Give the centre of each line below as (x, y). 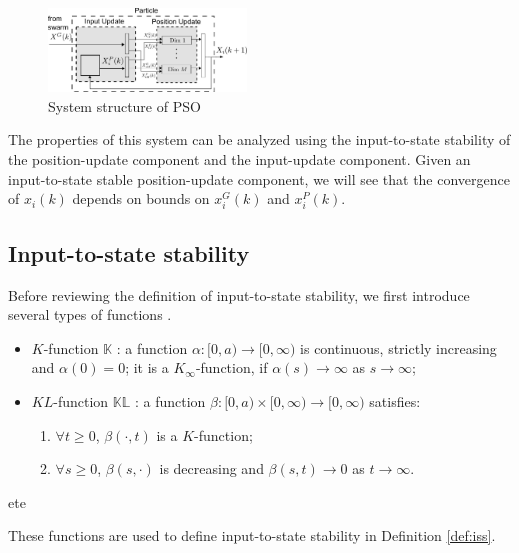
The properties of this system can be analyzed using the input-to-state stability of (259, 139)
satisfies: (395, 400)
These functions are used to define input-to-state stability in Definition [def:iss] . (252, 535)
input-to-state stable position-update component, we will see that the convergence (259, 178)
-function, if (231, 367)
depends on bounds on (141, 198)
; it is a (147, 367)
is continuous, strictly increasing (398, 347)
